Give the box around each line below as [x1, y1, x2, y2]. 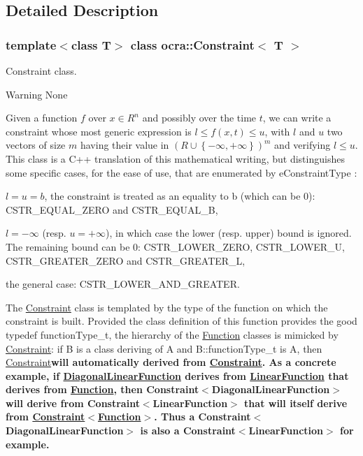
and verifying [274, 138, 331, 152]
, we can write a [262, 110, 332, 125]
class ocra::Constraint [130, 36, 255, 53]
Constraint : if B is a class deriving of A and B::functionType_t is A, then [6, 341, 322, 355]
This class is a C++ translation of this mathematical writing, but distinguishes [6, 151, 345, 166]
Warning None [6, 87, 68, 101]
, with [264, 124, 290, 138]
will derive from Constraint [6, 395, 140, 410]
